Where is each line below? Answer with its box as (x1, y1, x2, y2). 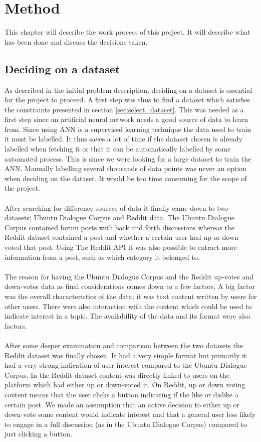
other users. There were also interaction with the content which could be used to (5, 301, 252, 311)
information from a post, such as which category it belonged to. (5, 251, 200, 262)
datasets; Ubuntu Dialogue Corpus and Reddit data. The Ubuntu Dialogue (5, 212, 235, 223)
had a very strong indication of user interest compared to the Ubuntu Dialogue (5, 360, 247, 370)
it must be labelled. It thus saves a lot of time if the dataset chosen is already (5, 133, 242, 144)
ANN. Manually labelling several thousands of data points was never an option (5, 163, 247, 174)
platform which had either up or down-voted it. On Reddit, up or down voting (5, 379, 245, 390)
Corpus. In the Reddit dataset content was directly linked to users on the (5, 369, 230, 380)
